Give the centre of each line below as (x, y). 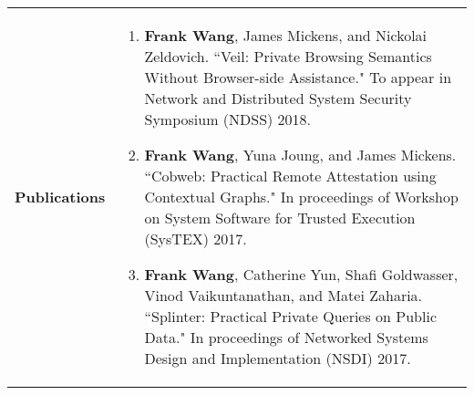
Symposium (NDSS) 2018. (228, 119)
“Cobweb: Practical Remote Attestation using (290, 176)
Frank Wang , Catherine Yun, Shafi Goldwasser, (301, 274)
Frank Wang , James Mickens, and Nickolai (286, 35)
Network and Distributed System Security (278, 98)
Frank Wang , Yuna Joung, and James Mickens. (300, 155)
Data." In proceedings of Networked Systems (286, 337)
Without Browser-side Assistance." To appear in (298, 77)
